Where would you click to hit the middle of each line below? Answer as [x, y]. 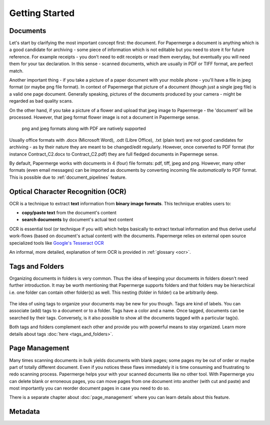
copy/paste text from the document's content [69, 212]
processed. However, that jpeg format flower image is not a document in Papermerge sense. [104, 117]
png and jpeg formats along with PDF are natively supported [84, 129]
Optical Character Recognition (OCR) [68, 191]
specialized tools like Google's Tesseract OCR [56, 243]
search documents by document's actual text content [77, 220]
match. [16, 71]
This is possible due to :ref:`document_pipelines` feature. [68, 177]
